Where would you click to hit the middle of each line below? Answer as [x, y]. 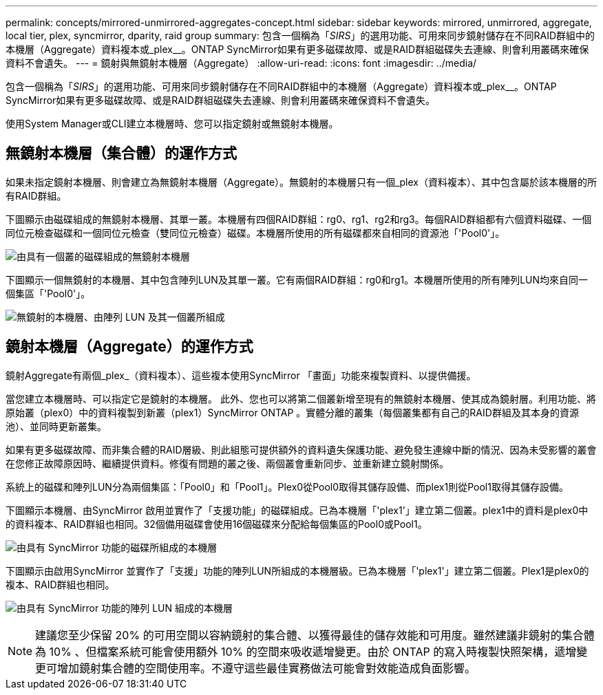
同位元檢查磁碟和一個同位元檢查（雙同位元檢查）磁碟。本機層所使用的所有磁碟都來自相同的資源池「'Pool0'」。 [255, 233]
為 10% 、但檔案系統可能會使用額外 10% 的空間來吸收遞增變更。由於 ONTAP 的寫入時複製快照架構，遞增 [306, 651]
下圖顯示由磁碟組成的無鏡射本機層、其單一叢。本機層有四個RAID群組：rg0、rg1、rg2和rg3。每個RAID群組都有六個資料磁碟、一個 [299, 219]
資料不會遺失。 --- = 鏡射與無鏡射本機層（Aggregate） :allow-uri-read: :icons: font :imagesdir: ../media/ [241, 63]
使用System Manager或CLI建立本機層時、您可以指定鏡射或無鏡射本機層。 [172, 124]
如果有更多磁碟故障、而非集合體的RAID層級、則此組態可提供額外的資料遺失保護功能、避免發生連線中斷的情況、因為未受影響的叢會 [301, 449]
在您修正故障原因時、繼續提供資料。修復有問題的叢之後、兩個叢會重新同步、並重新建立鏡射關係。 [227, 463]
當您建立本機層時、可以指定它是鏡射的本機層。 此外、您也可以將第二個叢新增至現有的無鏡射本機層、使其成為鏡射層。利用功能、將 [301, 398]
